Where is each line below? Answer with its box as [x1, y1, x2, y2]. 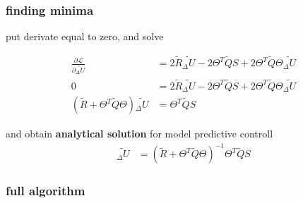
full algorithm [6, 182, 85, 199]
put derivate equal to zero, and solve [6, 29, 164, 44]
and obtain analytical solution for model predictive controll [6, 126, 273, 141]
